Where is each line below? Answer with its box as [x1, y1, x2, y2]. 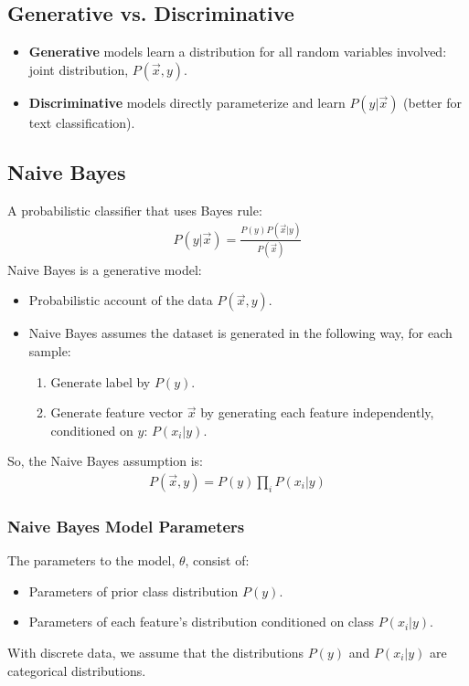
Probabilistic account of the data [28, 290, 213, 310]
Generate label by [50, 372, 151, 391]
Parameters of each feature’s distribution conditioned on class [28, 612, 374, 631]
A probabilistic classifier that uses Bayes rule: [7, 200, 262, 219]
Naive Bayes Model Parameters [7, 514, 245, 537]
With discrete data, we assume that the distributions [7, 643, 304, 662]
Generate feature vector [50, 403, 184, 422]
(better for [403, 92, 462, 111]
